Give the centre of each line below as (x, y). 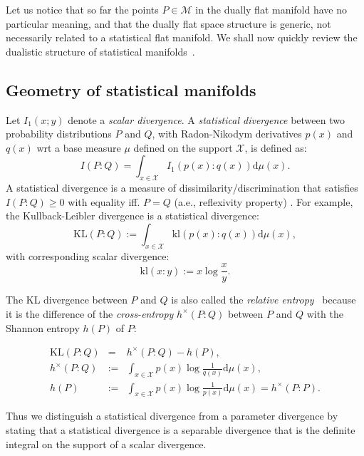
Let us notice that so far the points (82, 9)
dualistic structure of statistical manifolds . (100, 51)
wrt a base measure (79, 147)
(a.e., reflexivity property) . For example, (264, 201)
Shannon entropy (43, 327)
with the (325, 313)
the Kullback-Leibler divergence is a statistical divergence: (132, 216)
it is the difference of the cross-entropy (90, 313)
